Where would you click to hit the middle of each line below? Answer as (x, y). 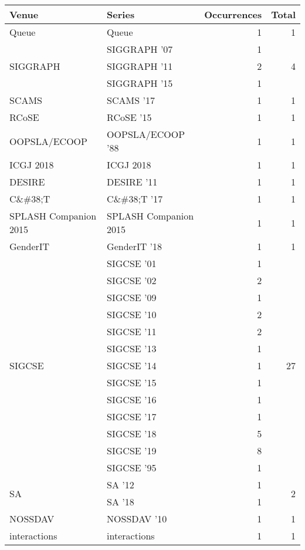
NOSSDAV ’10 (137, 519)
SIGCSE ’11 (132, 331)
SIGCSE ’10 (132, 314)
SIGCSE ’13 (132, 348)
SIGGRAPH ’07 (140, 49)
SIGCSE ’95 (132, 468)
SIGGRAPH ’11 (140, 66)
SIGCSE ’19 (132, 451)
